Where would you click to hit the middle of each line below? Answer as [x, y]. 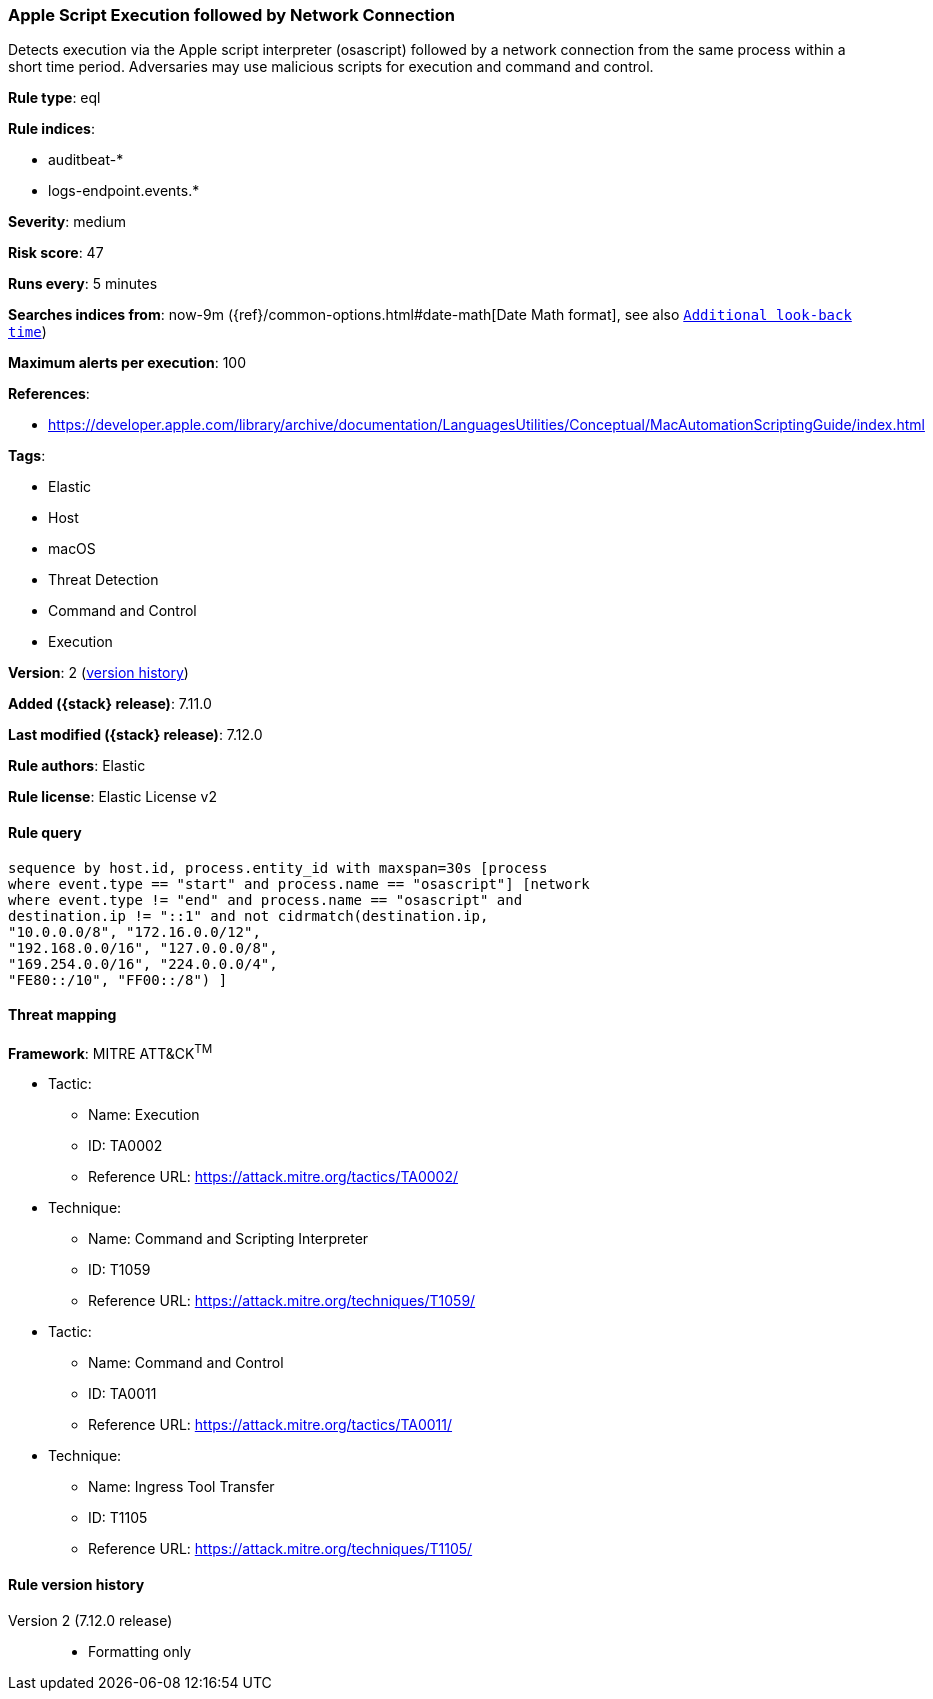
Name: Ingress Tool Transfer [181, 1487]
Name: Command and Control [186, 1363]
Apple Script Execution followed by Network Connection [232, 15]
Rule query [45, 832]
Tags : [27, 456]
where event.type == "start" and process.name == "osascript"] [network [299, 883]
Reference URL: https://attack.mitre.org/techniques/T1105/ [280, 1549]
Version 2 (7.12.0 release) [90, 1620]
